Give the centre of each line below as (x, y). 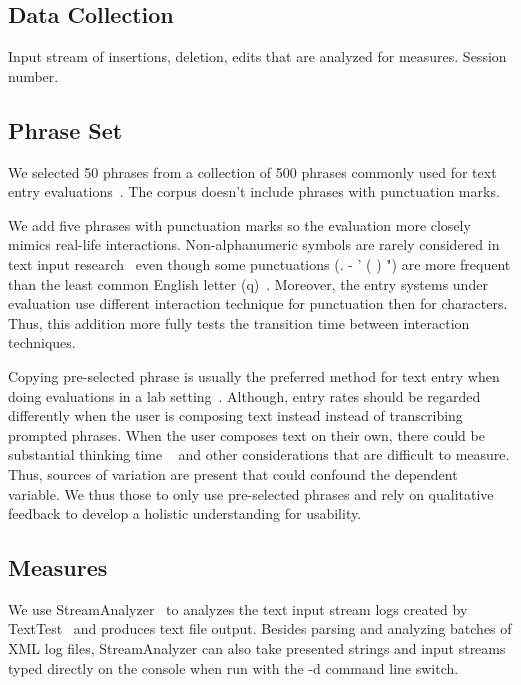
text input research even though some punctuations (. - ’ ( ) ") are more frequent (259, 263)
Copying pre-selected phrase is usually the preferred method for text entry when (254, 375)
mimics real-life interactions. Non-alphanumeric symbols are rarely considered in (254, 244)
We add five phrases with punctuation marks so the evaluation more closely (239, 224)
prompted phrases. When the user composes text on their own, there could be (246, 434)
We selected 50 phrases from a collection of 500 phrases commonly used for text (252, 171)
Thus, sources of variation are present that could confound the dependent (233, 473)
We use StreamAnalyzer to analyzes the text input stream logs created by (238, 608)
